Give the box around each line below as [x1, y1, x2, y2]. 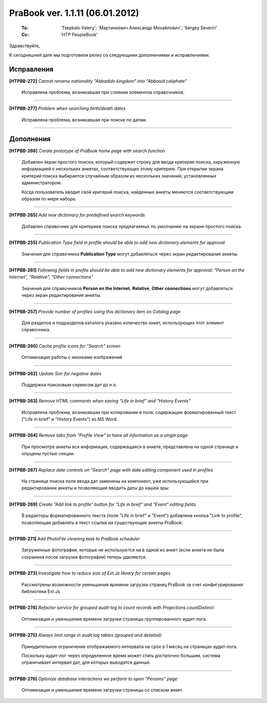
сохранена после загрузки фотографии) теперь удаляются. [21, 554, 147, 560]
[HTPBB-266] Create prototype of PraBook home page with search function [9, 148, 165, 154]
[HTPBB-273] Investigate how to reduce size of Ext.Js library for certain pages [9, 570, 171, 576]
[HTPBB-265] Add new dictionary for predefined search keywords [9, 212, 145, 218]
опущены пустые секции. [21, 451, 75, 457]
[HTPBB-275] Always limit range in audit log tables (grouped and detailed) [9, 632, 162, 638]
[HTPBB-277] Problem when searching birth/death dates [9, 106, 126, 112]
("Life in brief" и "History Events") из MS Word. [21, 416, 118, 422]
